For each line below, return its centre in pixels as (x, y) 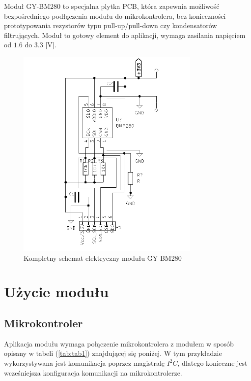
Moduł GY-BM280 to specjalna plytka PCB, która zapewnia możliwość (112, 6)
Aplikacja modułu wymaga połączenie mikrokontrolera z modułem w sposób (119, 343)
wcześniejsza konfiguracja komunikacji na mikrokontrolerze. (93, 372)
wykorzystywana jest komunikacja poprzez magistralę (84, 363)
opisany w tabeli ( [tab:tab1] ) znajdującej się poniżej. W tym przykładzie (113, 353)
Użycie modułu (56, 292)
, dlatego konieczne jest (212, 363)
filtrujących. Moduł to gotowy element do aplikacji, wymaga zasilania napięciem (125, 35)
